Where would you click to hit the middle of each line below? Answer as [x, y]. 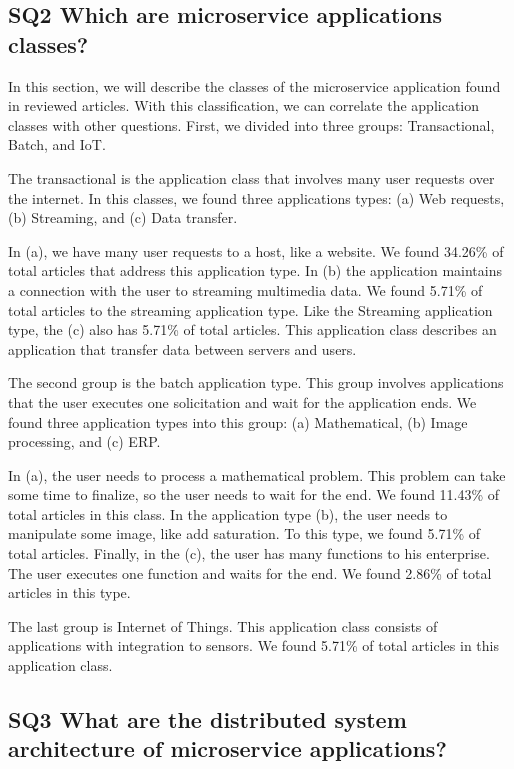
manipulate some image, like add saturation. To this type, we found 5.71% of [244, 533]
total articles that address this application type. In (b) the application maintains [255, 270]
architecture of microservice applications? [227, 748]
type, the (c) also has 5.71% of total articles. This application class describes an [252, 329]
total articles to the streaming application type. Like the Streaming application [250, 309]
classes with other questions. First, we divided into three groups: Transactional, [251, 124]
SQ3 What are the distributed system [207, 719]
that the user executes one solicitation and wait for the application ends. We [242, 401]
